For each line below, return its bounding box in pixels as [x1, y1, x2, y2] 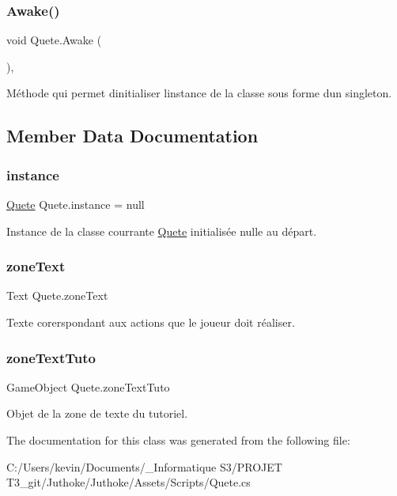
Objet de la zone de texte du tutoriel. [6, 405, 188, 422]
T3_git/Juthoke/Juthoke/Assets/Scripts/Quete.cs [6, 474, 251, 490]
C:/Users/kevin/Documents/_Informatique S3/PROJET [6, 458, 282, 475]
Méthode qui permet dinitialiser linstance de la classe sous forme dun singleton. [6, 85, 392, 101]
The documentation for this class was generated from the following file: [6, 432, 350, 448]
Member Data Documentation [6, 123, 259, 148]
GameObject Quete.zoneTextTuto [6, 378, 170, 395]
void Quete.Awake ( [6, 32, 102, 48]
